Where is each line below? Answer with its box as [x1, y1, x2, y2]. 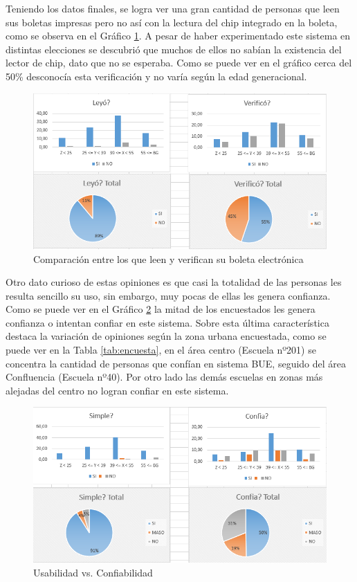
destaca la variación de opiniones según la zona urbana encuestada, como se [6, 329, 327, 343]
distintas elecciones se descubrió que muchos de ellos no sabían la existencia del [6, 42, 342, 56]
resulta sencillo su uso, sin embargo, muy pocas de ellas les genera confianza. [6, 288, 331, 302]
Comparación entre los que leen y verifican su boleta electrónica [33, 251, 304, 266]
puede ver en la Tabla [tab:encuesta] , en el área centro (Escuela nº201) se [6, 343, 316, 357]
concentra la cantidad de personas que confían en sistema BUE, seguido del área [6, 356, 347, 370]
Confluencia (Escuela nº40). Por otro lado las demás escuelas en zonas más [6, 370, 323, 384]
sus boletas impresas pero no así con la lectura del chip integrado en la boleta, [6, 15, 338, 29]
